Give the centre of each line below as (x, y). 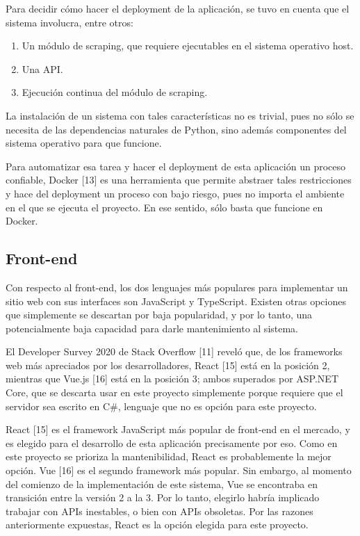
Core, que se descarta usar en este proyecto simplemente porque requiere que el (174, 392)
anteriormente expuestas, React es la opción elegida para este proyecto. (157, 525)
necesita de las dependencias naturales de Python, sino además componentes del (176, 129)
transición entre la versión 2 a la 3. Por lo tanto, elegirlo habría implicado (163, 497)
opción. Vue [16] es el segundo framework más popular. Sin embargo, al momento (179, 470)
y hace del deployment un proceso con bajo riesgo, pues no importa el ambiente (175, 193)
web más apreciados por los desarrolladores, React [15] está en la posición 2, (168, 365)
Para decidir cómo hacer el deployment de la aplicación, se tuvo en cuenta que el (178, 8)
